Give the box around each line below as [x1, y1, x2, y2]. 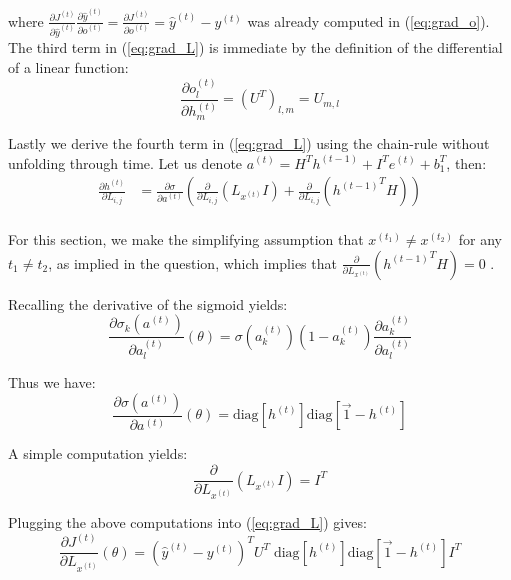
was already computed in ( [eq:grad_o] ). [247, 10, 490, 31]
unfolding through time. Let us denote [8, 152, 243, 173]
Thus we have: [8, 372, 96, 393]
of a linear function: [8, 56, 129, 77]
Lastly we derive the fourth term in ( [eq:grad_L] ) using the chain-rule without [8, 132, 490, 153]
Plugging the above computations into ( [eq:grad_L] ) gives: [8, 512, 367, 533]
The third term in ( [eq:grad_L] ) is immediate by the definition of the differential [8, 37, 503, 58]
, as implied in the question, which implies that [48, 252, 337, 273]
